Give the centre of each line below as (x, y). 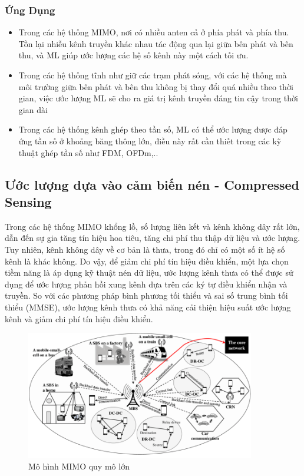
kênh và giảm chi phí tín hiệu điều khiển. (79, 318)
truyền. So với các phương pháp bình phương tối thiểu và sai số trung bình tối (146, 295)
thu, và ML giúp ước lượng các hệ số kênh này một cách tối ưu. (133, 55)
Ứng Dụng (30, 10)
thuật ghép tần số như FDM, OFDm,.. (88, 152)
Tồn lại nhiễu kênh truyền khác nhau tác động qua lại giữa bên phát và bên (156, 43)
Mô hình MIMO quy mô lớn (79, 466)
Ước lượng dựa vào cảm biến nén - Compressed (152, 184)
